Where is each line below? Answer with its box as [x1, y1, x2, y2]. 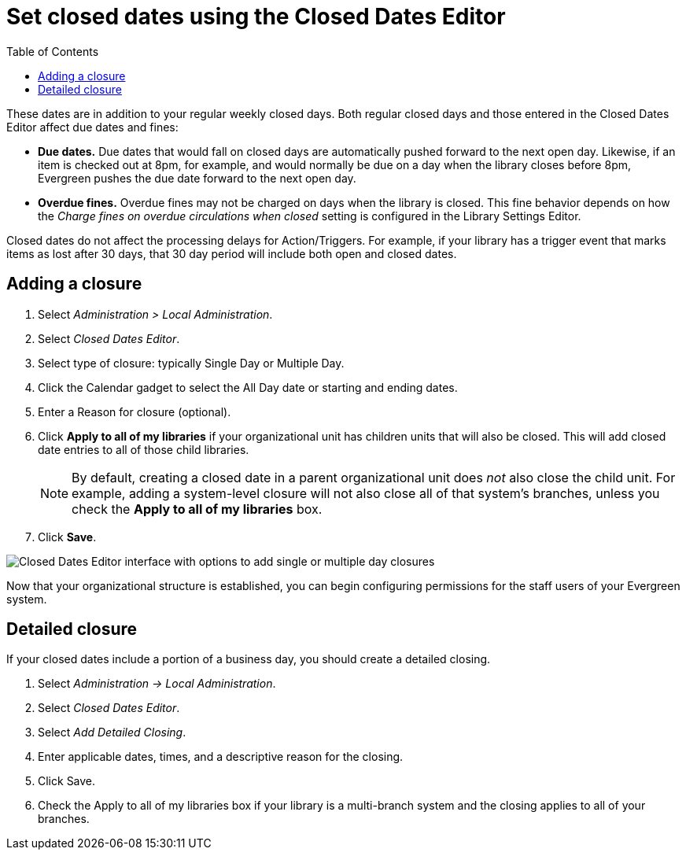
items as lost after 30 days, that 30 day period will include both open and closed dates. [6, 246, 457, 260]
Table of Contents [6, 44, 99, 58]
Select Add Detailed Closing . [38, 725, 186, 740]
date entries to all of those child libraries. [38, 442, 249, 456]
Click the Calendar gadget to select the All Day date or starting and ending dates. [38, 380, 458, 394]
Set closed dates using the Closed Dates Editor [6, 3, 506, 30]
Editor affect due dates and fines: [6, 120, 179, 134]
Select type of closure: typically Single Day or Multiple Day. [38, 356, 345, 370]
